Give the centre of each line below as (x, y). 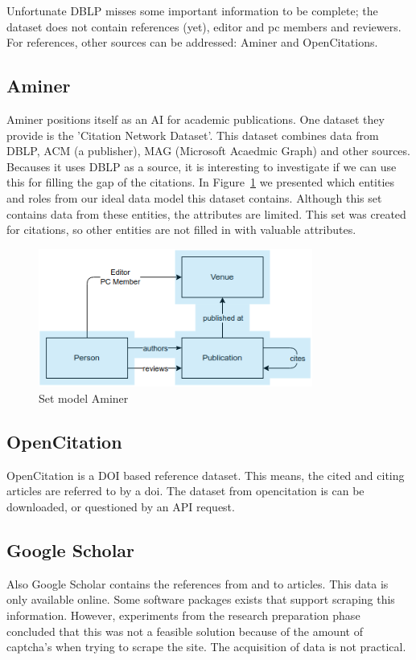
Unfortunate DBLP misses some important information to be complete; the (192, 10)
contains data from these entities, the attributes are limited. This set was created (206, 213)
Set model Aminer (84, 398)
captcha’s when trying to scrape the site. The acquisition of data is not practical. (206, 647)
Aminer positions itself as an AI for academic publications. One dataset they (196, 119)
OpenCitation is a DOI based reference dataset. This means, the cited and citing (206, 475)
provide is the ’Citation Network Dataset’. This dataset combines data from (193, 135)
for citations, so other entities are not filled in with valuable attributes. (181, 230)
